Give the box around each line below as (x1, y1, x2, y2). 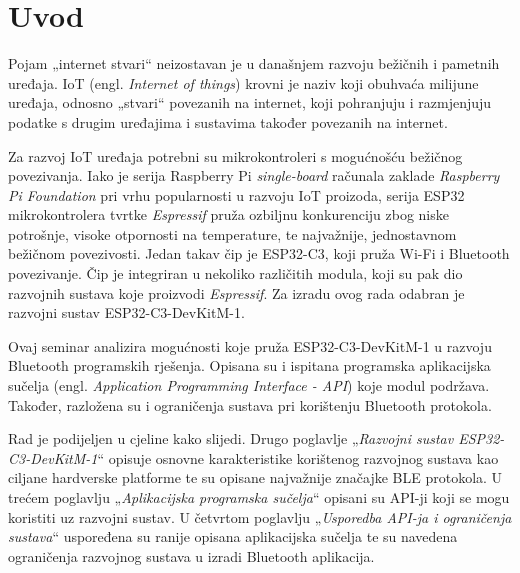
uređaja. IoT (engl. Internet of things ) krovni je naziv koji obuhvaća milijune (8, 72, 479, 93)
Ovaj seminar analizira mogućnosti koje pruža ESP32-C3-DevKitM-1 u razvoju (8, 335, 492, 356)
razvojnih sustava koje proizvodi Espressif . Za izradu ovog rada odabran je (8, 282, 465, 303)
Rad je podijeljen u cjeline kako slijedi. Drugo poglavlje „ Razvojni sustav (8, 428, 454, 449)
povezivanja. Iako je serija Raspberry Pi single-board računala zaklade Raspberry (8, 165, 500, 186)
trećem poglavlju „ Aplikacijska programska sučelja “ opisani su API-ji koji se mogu (8, 487, 510, 507)
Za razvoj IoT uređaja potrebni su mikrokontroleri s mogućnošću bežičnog (8, 145, 463, 166)
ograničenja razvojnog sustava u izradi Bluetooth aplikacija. (8, 545, 375, 566)
